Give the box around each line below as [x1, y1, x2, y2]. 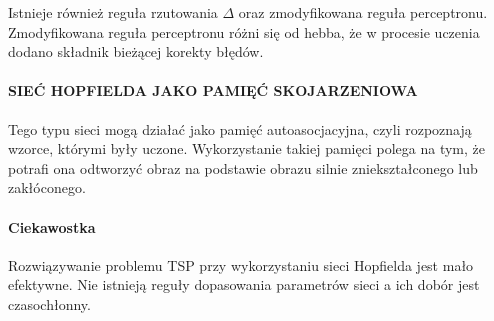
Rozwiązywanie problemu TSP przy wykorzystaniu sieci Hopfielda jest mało [8, 254, 474, 275]
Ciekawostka [8, 216, 96, 237]
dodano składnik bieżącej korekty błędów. [8, 41, 264, 62]
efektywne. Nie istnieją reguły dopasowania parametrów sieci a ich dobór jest [8, 274, 480, 295]
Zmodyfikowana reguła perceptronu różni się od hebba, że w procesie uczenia [8, 21, 480, 42]
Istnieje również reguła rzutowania [8, 2, 218, 22]
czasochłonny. [8, 293, 91, 314]
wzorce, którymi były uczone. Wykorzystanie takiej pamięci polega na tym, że [8, 138, 485, 159]
